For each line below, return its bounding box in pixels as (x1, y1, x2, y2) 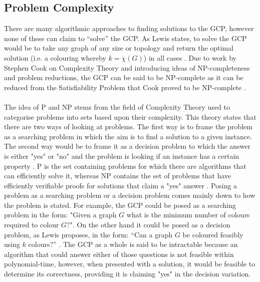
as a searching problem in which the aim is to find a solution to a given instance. (4, 131, 252, 141)
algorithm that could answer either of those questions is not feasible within (4, 248, 234, 259)
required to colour (4, 219, 59, 230)
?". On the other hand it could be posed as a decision (67, 219, 230, 230)
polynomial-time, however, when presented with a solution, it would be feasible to (4, 258, 255, 269)
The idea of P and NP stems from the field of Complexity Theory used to (4, 101, 230, 112)
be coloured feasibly (182, 229, 243, 239)
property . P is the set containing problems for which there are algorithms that (4, 160, 246, 171)
